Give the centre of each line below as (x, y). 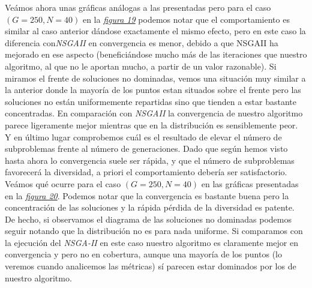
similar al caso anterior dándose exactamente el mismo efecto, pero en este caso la (155, 31)
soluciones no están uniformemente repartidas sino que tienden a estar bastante (151, 101)
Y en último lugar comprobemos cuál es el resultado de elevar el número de (143, 136)
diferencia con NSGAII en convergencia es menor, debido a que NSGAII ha (142, 42)
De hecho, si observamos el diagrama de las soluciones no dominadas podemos (148, 219)
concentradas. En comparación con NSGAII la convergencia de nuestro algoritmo (154, 113)
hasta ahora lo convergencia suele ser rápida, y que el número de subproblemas (150, 160)
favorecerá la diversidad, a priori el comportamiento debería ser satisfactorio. (146, 172)
